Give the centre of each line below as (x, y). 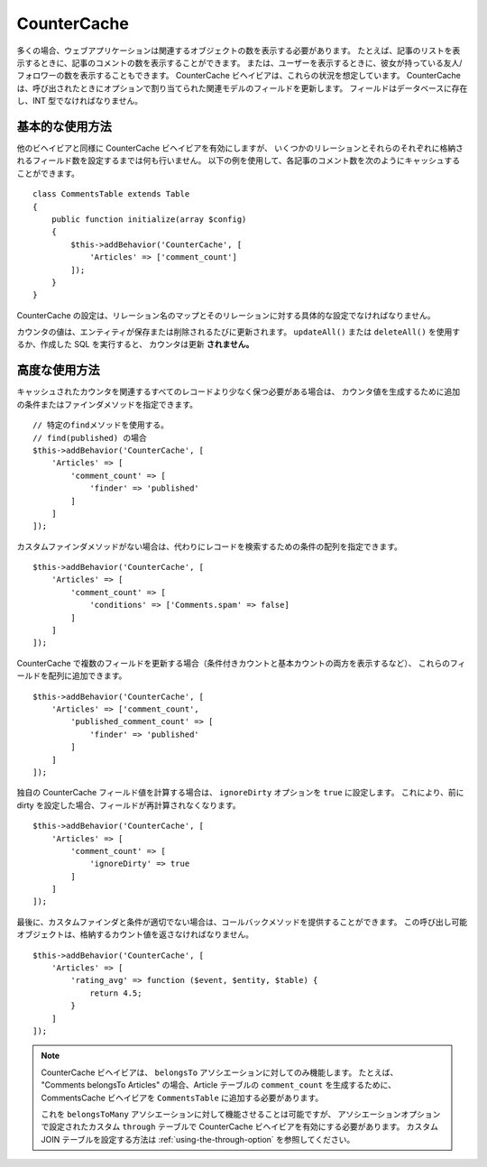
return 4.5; (116, 993)
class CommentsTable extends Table (111, 194)
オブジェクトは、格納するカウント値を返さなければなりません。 (135, 934)
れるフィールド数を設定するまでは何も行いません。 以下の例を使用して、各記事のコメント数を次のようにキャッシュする (239, 161)
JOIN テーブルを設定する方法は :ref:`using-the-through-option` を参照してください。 (198, 1139)
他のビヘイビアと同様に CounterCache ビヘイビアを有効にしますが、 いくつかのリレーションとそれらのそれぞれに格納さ (240, 148)
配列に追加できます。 (87, 675)
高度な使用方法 (58, 370)
